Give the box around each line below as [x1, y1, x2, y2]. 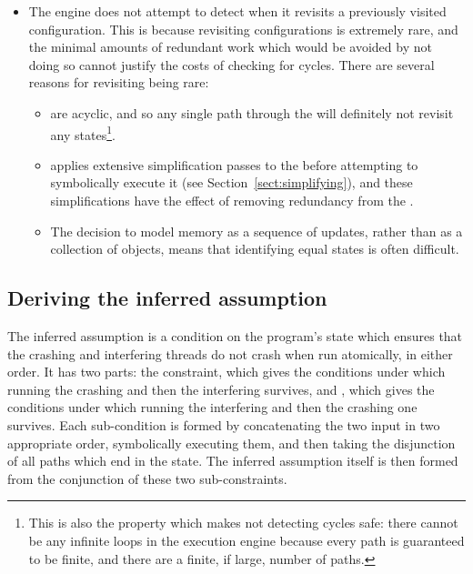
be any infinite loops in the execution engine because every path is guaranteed [28, 530, 465, 549]
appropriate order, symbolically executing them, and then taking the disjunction [7, 433, 456, 452]
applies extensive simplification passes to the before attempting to [50, 155, 418, 174]
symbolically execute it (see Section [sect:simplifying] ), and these [50, 173, 413, 192]
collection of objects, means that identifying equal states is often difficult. [50, 239, 459, 258]
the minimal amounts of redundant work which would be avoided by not [28, 37, 432, 56]
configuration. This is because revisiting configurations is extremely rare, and [28, 19, 458, 38]
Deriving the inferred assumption [7, 284, 327, 312]
